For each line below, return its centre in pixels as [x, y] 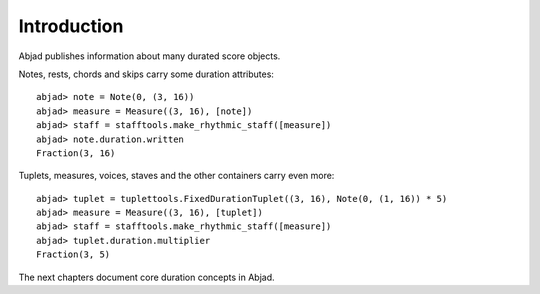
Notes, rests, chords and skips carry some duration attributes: [146, 74]
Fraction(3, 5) [73, 254]
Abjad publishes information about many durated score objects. [149, 56]
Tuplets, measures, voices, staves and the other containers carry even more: [176, 176]
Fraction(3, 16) [76, 153]
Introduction [71, 26]
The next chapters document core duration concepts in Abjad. [146, 277]
